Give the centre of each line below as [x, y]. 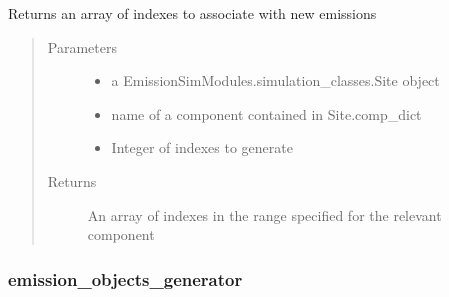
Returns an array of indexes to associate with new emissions [192, 13]
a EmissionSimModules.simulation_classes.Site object [275, 80]
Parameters [82, 46]
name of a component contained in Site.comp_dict [266, 113]
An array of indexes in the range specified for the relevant [264, 214]
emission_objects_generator [125, 278]
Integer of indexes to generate [202, 147]
